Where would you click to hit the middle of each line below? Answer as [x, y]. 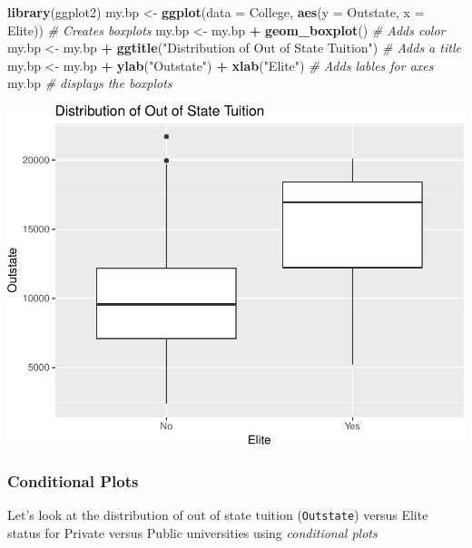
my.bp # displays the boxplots [90, 83]
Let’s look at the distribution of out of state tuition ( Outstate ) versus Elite [218, 514]
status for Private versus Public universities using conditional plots [192, 532]
